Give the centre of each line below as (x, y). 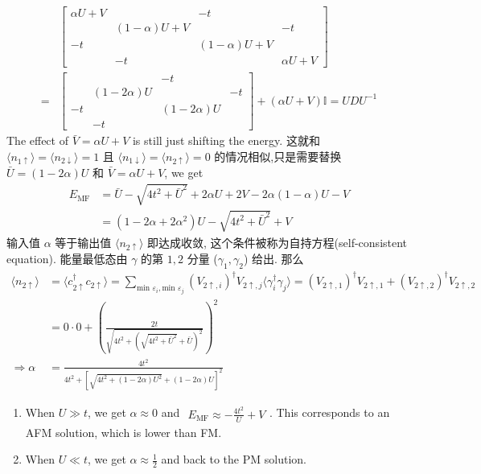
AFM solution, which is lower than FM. (123, 432)
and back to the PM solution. (234, 459)
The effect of (37, 140)
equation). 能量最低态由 (67, 259)
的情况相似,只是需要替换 (278, 156)
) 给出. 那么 (273, 259)
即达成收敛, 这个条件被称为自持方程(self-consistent (277, 242)
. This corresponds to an (329, 412)
